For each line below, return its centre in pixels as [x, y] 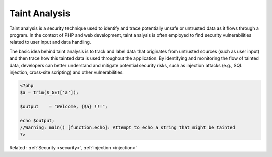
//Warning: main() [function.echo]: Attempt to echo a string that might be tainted [127, 128]
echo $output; [37, 121]
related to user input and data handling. [50, 42]
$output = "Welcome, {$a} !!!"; [64, 107]
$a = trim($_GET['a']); [49, 93]
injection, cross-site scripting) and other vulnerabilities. [67, 72]
